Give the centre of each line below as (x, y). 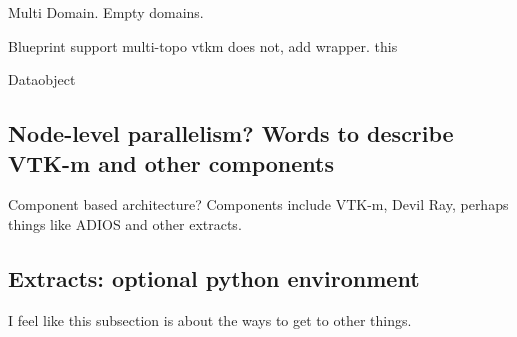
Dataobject (42, 79)
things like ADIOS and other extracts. (125, 223)
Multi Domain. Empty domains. (106, 12)
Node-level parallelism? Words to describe (231, 133)
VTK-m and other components (171, 162)
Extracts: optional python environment (214, 277)
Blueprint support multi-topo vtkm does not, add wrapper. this (203, 45)
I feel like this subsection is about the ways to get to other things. (210, 319)
